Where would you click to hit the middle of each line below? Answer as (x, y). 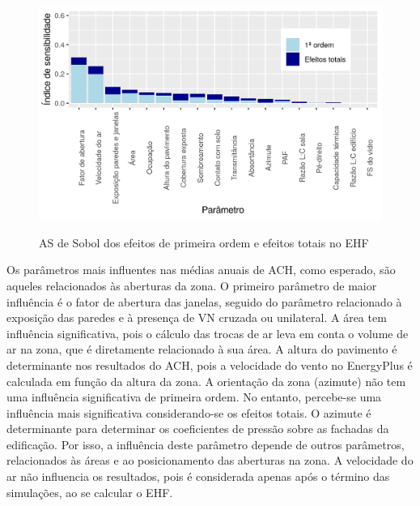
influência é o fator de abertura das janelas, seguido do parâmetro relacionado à (204, 301)
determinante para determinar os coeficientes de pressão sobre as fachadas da (198, 429)
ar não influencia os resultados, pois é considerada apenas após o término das (198, 476)
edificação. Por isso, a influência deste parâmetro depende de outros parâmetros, (206, 444)
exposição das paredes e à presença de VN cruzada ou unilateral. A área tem (197, 317)
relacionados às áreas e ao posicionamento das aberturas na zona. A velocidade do (210, 460)
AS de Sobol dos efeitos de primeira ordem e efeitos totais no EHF (204, 242)
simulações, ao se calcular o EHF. (90, 492)
